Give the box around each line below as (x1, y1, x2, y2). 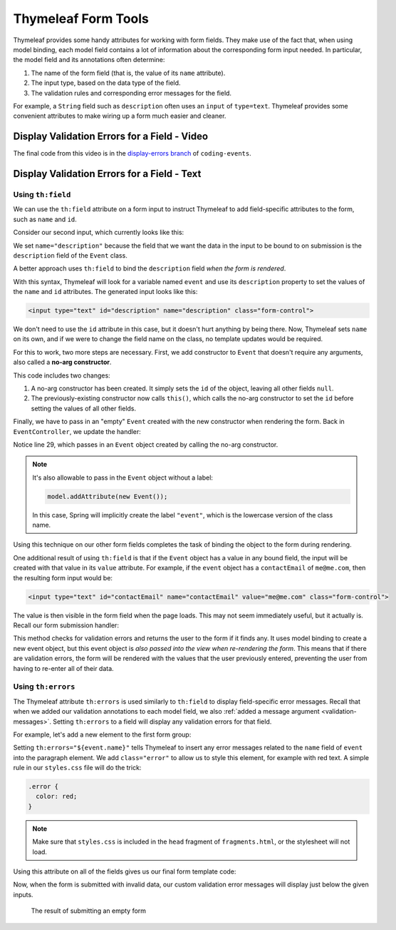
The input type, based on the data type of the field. (31, 79, 181, 87)
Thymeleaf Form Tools (13, 11, 150, 26)
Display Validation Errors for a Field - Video (13, 131, 209, 143)
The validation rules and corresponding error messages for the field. (31, 89, 231, 97)
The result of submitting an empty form (31, 906, 146, 915)
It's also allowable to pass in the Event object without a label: (32, 473, 214, 482)
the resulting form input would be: (13, 573, 113, 582)
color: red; (36, 792, 78, 801)
